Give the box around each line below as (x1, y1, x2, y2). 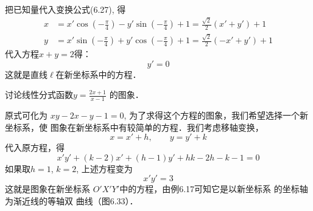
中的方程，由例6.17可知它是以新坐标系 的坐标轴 (119, 182, 308, 195)
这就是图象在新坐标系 (5, 182, 90, 195)
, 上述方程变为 (76, 162, 133, 175)
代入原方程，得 (5, 141, 65, 154)
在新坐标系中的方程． (55, 67, 141, 80)
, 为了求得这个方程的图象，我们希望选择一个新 (124, 109, 309, 122)
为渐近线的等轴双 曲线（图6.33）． (5, 195, 138, 207)
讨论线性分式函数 (5, 88, 73, 101)
